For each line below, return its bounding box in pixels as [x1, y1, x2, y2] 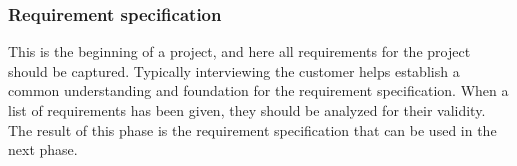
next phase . [8, 139, 78, 160]
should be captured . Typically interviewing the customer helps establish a [8, 60, 460, 81]
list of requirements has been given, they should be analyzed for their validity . [8, 100, 486, 120]
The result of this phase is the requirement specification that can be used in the [8, 119, 497, 140]
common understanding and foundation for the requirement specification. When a [8, 80, 509, 101]
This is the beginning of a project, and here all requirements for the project [8, 41, 471, 62]
